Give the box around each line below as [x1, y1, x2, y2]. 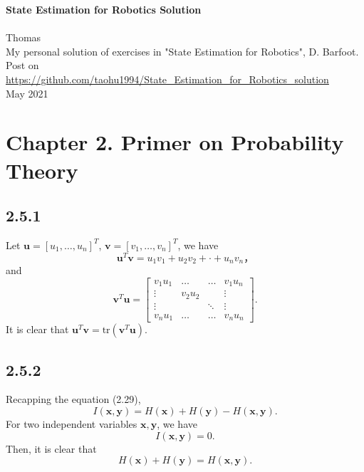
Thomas [6, 30, 41, 45]
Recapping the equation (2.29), [6, 392, 141, 407]
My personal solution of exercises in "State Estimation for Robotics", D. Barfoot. [6, 43, 359, 58]
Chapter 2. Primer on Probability [6, 127, 344, 157]
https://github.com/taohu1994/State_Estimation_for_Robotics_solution [6, 71, 329, 86]
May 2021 [6, 85, 48, 100]
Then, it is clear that [6, 441, 97, 456]
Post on [6, 58, 39, 73]
